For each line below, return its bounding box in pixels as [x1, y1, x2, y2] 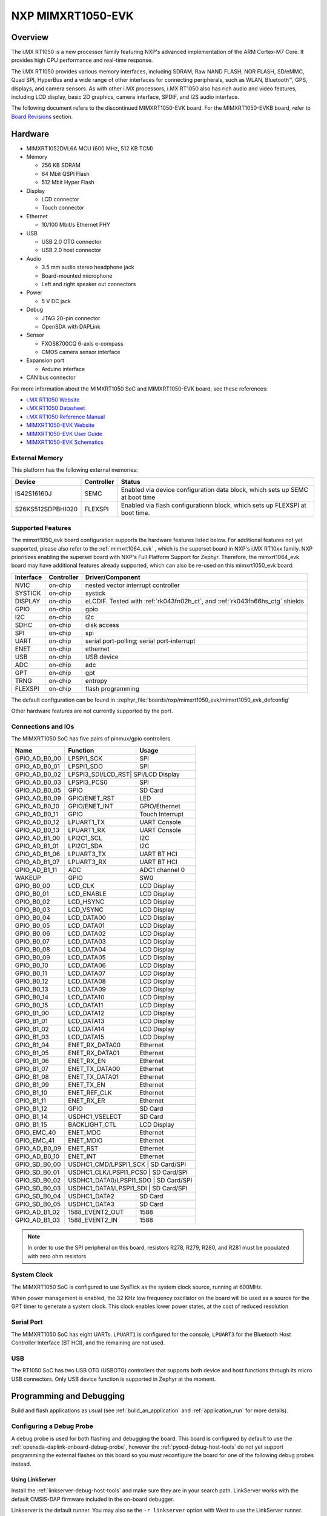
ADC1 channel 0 [139, 865, 185, 874]
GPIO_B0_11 [15, 969, 48, 978]
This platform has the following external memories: [11, 466, 138, 474]
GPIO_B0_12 [15, 977, 48, 985]
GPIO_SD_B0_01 [15, 1168, 60, 1176]
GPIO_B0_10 [15, 961, 48, 970]
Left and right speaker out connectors [41, 280, 136, 287]
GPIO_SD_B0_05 [15, 1199, 61, 1208]
